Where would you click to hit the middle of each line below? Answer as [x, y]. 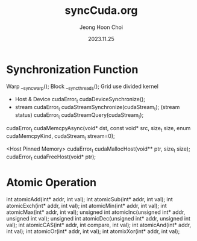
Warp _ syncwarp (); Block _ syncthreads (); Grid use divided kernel [82, 87]
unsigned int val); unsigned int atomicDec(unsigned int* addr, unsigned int [98, 218]
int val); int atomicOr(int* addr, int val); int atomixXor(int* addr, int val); [93, 231]
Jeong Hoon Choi [101, 27]
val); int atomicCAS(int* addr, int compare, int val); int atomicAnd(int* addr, [99, 225]
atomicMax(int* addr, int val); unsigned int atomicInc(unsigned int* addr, [96, 212]
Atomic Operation [52, 183]
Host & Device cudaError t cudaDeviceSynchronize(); [80, 100]
